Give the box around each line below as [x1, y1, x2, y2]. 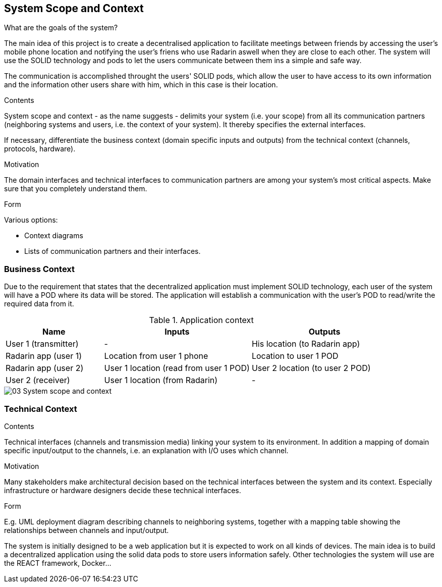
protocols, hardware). [4, 144, 76, 153]
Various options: [4, 216, 58, 225]
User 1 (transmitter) [6, 339, 79, 349]
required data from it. [4, 299, 74, 308]
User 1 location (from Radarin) [104, 375, 218, 386]
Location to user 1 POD [251, 351, 339, 361]
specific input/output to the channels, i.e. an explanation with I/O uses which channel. [4, 446, 289, 455]
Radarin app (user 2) [6, 363, 84, 373]
